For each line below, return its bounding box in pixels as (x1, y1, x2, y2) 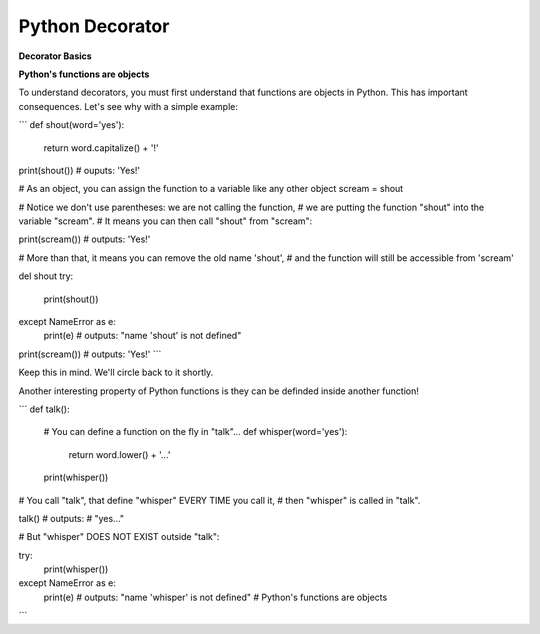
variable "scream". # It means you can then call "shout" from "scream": (18, 215, 313, 227)
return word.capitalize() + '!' (43, 141, 159, 154)
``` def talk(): (18, 403, 70, 415)
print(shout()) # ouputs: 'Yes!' (18, 164, 141, 176)
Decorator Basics (18, 50, 92, 62)
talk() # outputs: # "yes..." (18, 512, 125, 524)
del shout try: (18, 270, 74, 282)
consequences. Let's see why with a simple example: (18, 100, 239, 112)
